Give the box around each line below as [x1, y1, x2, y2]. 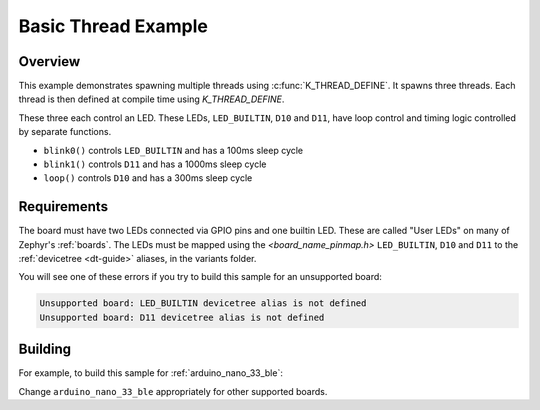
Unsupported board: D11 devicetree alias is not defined [39, 311, 325, 323]
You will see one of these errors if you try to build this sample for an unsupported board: [18, 271, 382, 283]
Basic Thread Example [18, 15, 209, 37]
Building [18, 341, 72, 358]
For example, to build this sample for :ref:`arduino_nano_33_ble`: [18, 367, 284, 379]
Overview [18, 53, 81, 70]
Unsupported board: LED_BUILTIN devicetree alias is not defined [39, 298, 367, 309]
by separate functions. [18, 126, 112, 138]
